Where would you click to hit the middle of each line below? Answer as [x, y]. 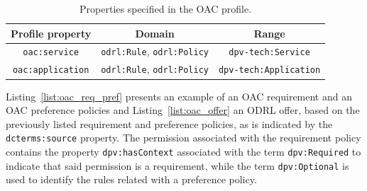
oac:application [51, 70]
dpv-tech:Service [269, 53]
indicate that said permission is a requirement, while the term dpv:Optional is [177, 165]
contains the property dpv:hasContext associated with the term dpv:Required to [183, 151]
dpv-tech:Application [269, 70]
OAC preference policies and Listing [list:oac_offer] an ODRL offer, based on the [183, 110]
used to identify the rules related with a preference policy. [131, 179]
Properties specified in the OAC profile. [166, 8]
